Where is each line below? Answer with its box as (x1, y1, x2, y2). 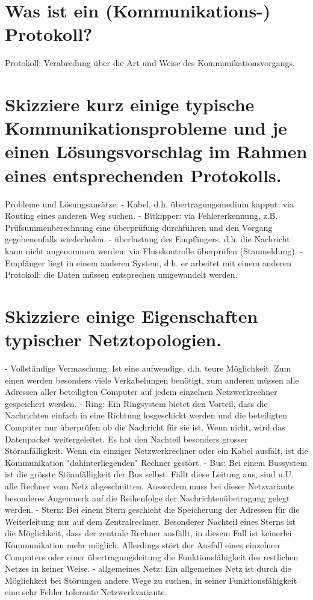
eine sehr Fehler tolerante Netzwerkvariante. (5, 586, 167, 598)
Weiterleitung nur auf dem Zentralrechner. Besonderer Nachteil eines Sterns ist (5, 515, 296, 527)
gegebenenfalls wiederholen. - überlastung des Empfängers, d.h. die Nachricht (5, 233, 290, 245)
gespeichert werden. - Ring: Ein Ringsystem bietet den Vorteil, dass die (5, 397, 268, 409)
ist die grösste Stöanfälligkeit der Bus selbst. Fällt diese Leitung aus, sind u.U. (5, 468, 294, 480)
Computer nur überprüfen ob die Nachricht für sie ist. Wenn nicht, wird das (5, 421, 285, 433)
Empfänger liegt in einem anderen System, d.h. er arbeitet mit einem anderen (5, 256, 292, 269)
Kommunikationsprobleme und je (5, 115, 287, 140)
